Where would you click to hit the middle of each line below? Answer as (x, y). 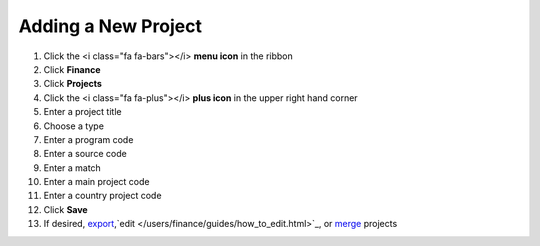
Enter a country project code (102, 196)
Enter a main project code (96, 182)
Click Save (66, 209)
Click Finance (72, 69)
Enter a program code (88, 139)
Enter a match (72, 167)
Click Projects (72, 84)
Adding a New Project (110, 26)
